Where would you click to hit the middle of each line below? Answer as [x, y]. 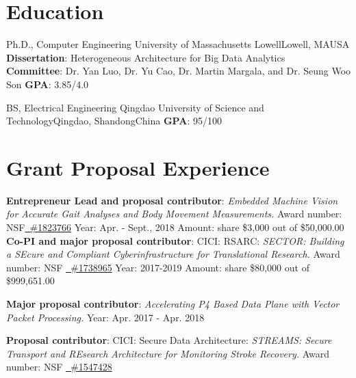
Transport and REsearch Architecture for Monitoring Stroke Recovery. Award [168, 353]
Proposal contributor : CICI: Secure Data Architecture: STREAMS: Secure [169, 340]
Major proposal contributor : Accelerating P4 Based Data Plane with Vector [173, 303]
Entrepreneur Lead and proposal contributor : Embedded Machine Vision [172, 200]
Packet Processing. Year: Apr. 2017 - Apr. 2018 [105, 317]
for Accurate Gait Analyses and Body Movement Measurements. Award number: [174, 214]
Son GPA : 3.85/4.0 [48, 84]
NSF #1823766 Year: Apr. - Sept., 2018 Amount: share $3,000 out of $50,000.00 [175, 227]
